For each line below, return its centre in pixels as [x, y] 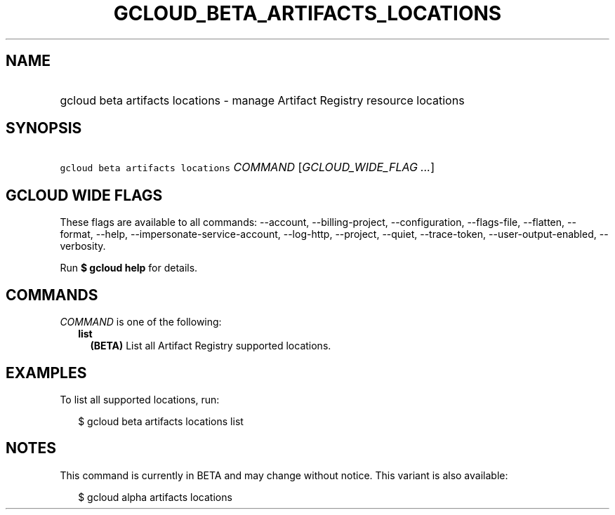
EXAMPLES [46, 373]
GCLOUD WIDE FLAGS [84, 195]
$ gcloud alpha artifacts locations [155, 497]
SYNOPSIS [44, 128]
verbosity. [83, 246]
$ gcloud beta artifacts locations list [161, 421]
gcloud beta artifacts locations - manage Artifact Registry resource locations [262, 100]
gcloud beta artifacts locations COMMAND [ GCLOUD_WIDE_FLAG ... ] [247, 167]
